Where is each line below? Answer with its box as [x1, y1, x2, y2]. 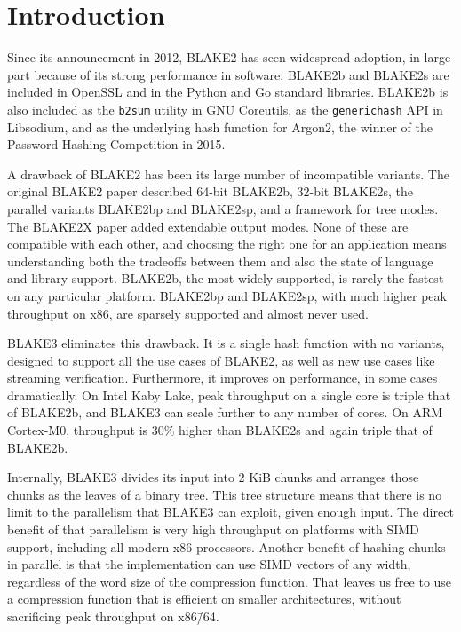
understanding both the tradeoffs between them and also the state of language [7, 251, 433, 270]
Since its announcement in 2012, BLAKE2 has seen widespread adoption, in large [7, 48, 451, 67]
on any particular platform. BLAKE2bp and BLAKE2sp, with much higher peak [7, 286, 447, 304]
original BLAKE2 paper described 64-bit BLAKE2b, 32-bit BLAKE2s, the [7, 182, 414, 201]
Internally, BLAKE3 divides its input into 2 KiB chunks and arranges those [7, 468, 419, 486]
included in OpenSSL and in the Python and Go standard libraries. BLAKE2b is [7, 83, 449, 101]
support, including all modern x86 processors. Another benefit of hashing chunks [7, 537, 446, 556]
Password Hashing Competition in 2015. [7, 135, 226, 154]
